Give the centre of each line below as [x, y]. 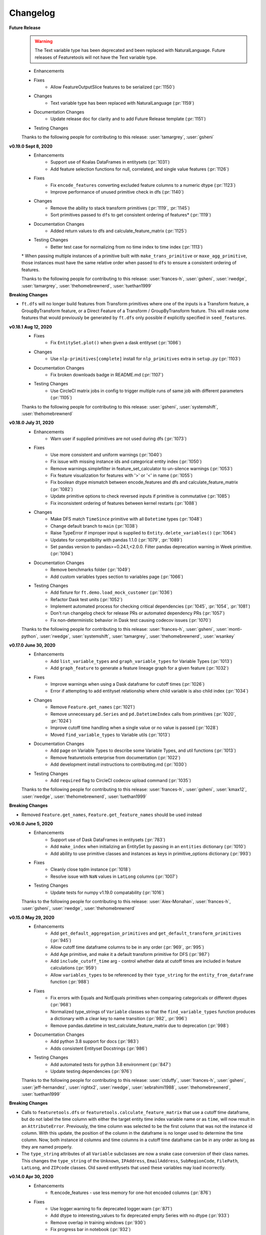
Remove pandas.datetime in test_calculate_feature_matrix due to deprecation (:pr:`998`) [140, 1026]
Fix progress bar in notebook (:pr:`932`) [91, 1230]
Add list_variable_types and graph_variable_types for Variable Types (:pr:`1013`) [141, 661]
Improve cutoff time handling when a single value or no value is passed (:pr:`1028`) [134, 728]
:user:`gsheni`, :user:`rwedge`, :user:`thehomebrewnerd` [78, 908]
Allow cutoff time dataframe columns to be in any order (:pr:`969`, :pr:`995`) [127, 947]
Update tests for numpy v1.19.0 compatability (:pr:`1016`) [107, 892]
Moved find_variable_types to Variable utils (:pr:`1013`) [110, 735]
